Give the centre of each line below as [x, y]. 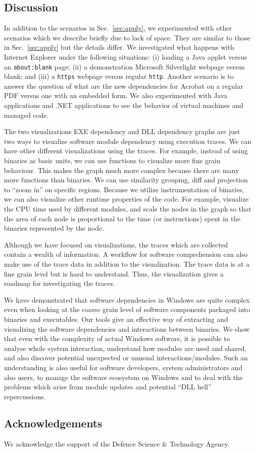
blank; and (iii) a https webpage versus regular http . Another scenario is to [119, 76]
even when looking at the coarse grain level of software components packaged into [127, 309]
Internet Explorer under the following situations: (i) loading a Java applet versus [126, 56]
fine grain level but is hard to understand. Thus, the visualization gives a [114, 273]
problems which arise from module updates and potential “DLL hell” [108, 387]
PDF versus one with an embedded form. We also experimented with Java [116, 95]
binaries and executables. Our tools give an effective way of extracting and [116, 319]
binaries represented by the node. [54, 228]
